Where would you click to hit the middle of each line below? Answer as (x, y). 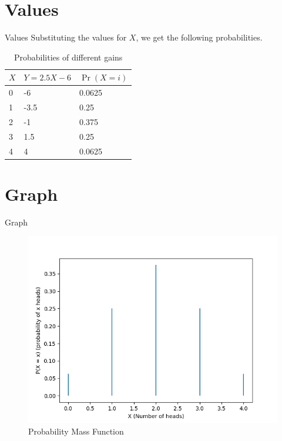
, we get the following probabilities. (199, 37)
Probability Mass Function (76, 431)
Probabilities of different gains (68, 57)
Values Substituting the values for (66, 37)
